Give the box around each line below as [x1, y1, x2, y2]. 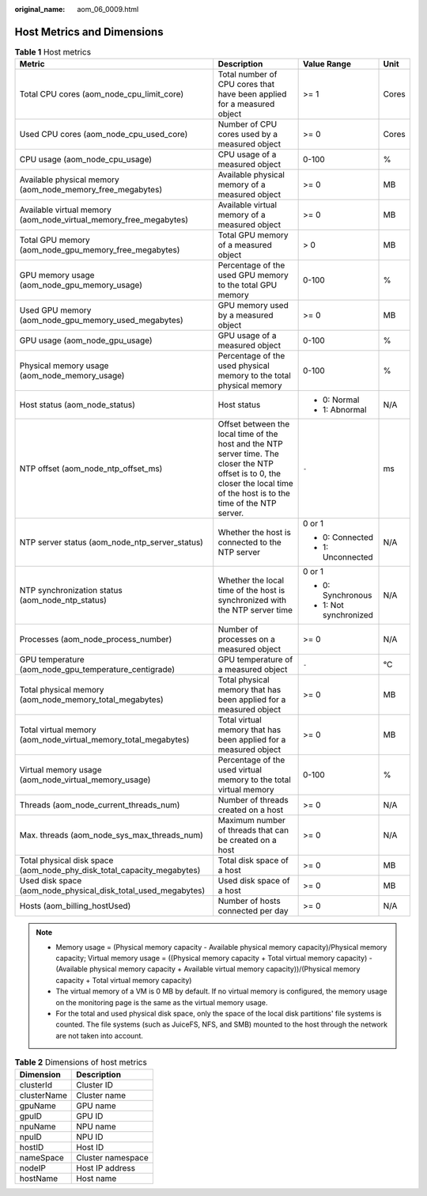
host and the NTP [217, 439, 284, 450]
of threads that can [217, 825, 289, 836]
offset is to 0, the [217, 468, 281, 479]
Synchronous [322, 590, 372, 601]
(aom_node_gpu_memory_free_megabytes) [19, 245, 180, 256]
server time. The [217, 448, 280, 459]
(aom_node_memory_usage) [19, 370, 125, 382]
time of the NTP [217, 498, 277, 509]
